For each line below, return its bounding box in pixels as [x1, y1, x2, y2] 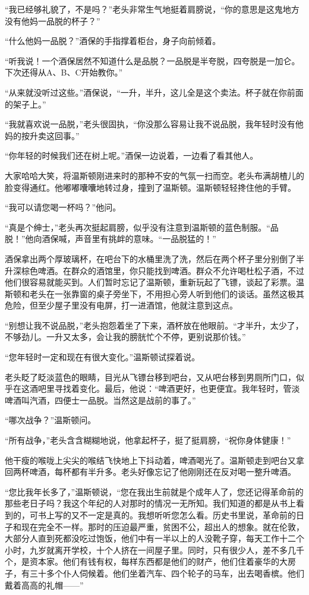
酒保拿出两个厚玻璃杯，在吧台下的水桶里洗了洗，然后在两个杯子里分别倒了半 [5, 252, 304, 265]
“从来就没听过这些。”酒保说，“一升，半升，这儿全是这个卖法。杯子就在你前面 [5, 86, 304, 98]
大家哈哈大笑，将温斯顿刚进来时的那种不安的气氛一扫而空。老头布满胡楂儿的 [5, 169, 304, 181]
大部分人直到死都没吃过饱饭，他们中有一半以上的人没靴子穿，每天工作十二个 [5, 532, 304, 544]
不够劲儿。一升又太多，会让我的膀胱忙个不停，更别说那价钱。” [5, 330, 246, 343]
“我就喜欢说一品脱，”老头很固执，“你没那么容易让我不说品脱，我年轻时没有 [5, 118, 295, 130]
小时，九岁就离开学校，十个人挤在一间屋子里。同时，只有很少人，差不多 [5, 543, 288, 556]
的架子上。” [5, 97, 46, 110]
